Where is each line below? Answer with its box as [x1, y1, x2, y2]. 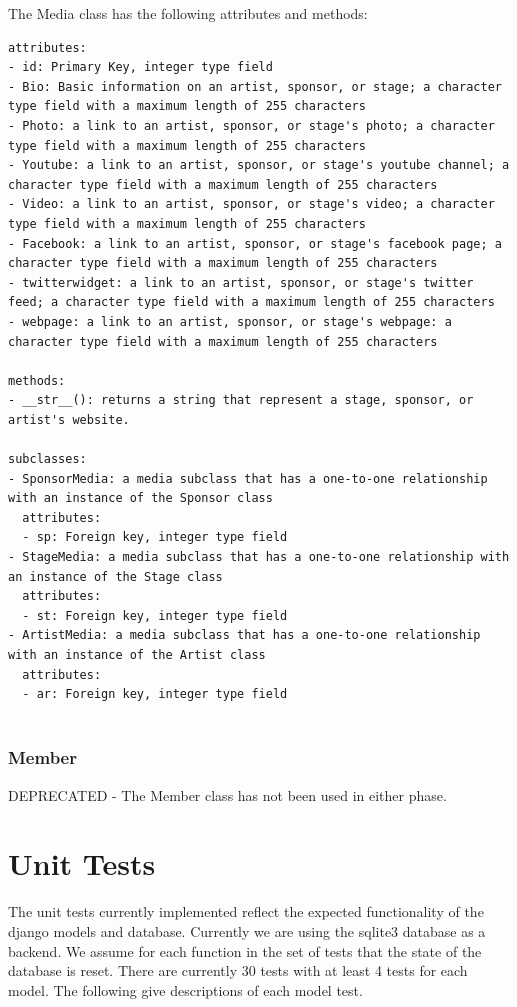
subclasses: [8, 452, 87, 467]
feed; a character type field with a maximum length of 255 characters [8, 295, 495, 310]
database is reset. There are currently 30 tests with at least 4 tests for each [8, 960, 468, 981]
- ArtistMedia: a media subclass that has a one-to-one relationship [8, 628, 481, 643]
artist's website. [8, 412, 130, 427]
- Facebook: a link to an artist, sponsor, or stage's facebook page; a [8, 236, 502, 251]
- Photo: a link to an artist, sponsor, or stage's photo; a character [8, 118, 495, 133]
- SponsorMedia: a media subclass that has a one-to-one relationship [8, 471, 488, 486]
